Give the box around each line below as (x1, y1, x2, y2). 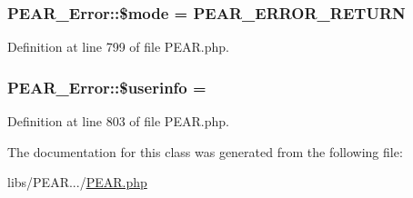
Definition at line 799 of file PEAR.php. (7, 37, 229, 56)
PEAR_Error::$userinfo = (7, 75, 206, 98)
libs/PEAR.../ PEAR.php (7, 173, 147, 192)
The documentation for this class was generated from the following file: (7, 142, 403, 161)
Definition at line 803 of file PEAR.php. (7, 112, 229, 131)
